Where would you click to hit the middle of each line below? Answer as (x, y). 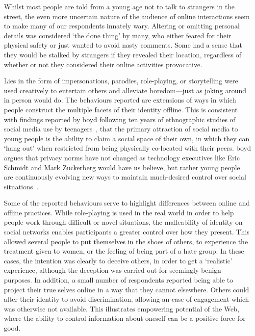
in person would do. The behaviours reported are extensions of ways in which (120, 100)
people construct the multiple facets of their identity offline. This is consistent (121, 109)
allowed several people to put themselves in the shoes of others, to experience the (126, 241)
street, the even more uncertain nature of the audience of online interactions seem (127, 16)
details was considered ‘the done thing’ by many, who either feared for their (118, 35)
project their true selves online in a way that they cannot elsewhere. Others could (127, 289)
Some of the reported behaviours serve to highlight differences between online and (127, 203)
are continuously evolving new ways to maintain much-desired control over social (125, 177)
